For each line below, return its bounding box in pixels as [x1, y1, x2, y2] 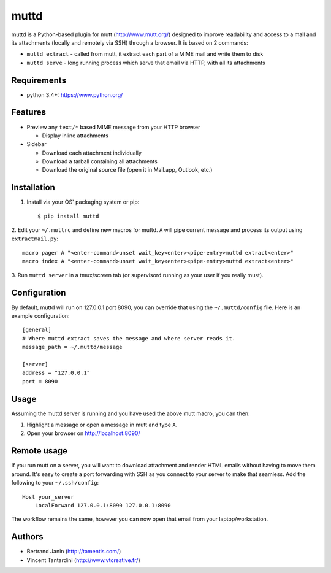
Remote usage [11, 445, 67, 456]
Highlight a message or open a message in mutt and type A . [26, 421, 178, 429]
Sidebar [26, 140, 47, 148]
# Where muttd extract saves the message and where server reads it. [22, 335, 236, 342]
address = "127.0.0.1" [22, 369, 91, 377]
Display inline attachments [42, 132, 108, 139]
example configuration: [11, 312, 70, 320]
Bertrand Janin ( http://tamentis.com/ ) [26, 548, 121, 555]
